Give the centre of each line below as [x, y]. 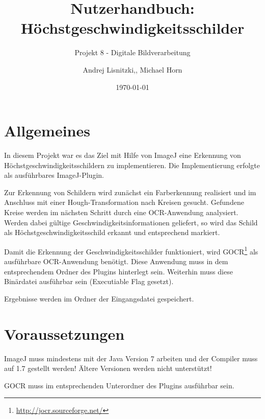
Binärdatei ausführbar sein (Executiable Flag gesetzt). [89, 281]
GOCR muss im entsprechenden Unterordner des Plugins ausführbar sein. [119, 385]
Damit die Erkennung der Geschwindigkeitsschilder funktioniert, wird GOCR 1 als [131, 250]
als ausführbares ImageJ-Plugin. [54, 175]
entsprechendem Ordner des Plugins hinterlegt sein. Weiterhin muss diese [118, 271]
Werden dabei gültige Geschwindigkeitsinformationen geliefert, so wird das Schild [131, 222]
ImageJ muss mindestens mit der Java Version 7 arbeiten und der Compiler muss [131, 358]
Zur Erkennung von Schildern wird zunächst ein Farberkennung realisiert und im [130, 192]
